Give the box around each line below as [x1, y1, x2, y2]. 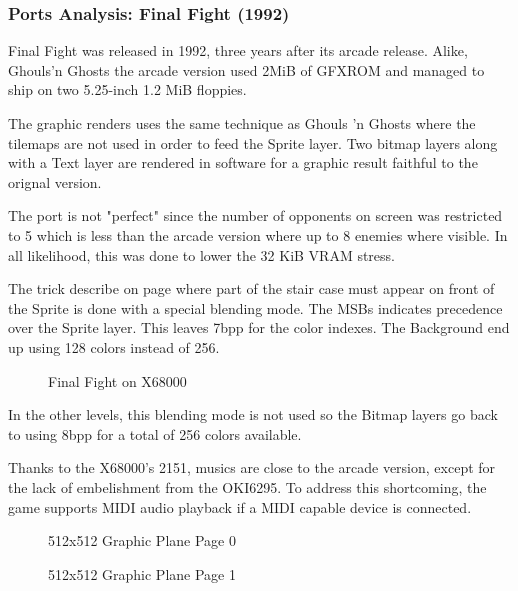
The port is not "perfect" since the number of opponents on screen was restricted [8, 205, 503, 226]
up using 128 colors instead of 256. [8, 336, 220, 357]
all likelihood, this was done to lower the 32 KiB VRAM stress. [8, 244, 395, 265]
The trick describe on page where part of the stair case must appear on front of [8, 278, 495, 299]
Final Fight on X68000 [48, 370, 187, 391]
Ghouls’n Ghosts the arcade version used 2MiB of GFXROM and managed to [8, 59, 485, 80]
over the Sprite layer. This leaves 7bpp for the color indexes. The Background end [8, 317, 510, 338]
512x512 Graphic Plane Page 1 [48, 563, 236, 584]
